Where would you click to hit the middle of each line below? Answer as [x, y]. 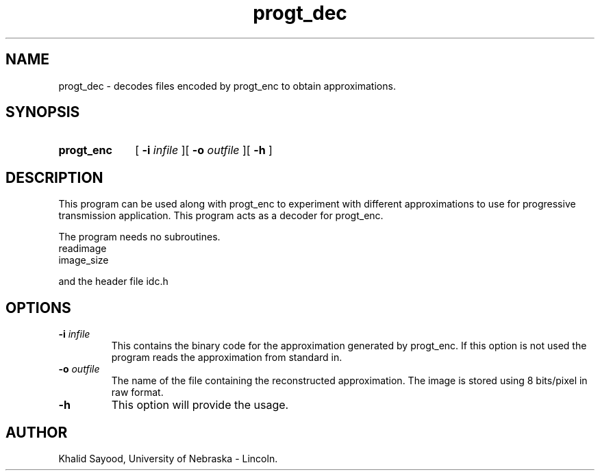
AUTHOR [37, 432]
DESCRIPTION [54, 177]
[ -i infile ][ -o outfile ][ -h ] [204, 150]
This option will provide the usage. [200, 405]
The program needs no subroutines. [139, 237]
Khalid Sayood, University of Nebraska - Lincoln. [168, 458]
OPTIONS [38, 308]
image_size [84, 260]
